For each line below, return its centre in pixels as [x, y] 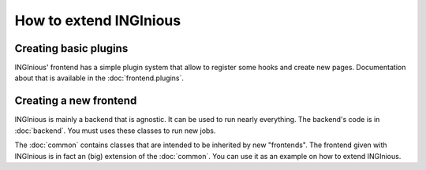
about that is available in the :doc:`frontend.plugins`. [99, 78]
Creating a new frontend [76, 101]
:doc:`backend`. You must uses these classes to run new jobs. [115, 131]
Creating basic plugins [71, 48]
